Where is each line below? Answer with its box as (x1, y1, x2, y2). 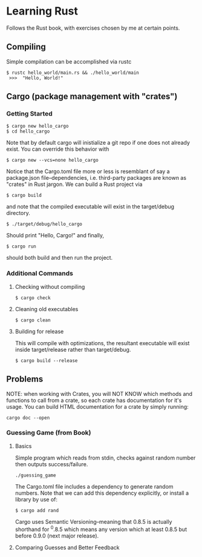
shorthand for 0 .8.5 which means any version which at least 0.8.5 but (15, 524, 187, 533)
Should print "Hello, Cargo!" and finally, (6, 232, 105, 239)
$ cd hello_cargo (6, 128, 50, 134)
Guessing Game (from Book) (6, 429, 92, 437)
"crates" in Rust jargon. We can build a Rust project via (6, 180, 143, 188)
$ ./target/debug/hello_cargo (6, 221, 83, 228)
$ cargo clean (15, 317, 51, 323)
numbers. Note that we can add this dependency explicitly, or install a (15, 489, 189, 496)
